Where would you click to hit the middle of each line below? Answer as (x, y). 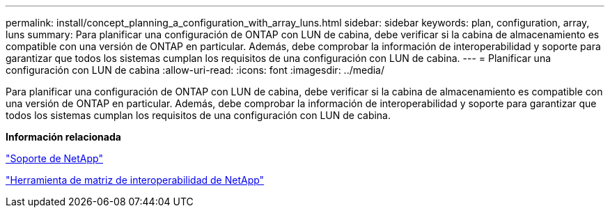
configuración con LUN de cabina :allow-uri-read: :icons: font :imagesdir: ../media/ (195, 70)
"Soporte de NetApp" (54, 158)
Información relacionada (63, 137)
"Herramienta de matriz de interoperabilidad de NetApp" (135, 180)
